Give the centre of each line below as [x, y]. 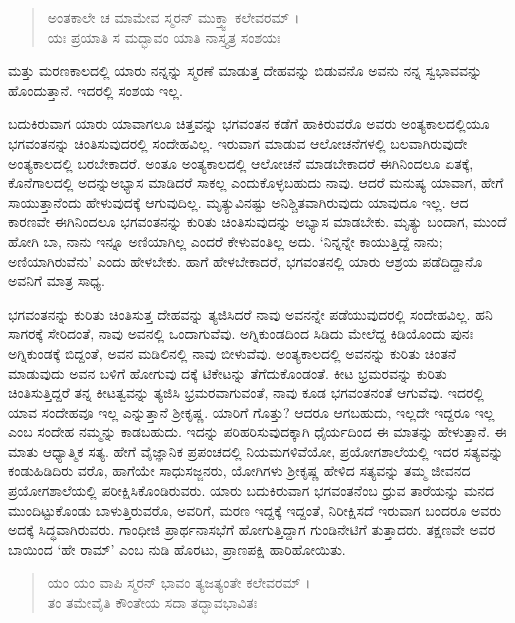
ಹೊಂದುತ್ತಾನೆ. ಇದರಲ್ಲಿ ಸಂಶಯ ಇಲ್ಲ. [95, 89]
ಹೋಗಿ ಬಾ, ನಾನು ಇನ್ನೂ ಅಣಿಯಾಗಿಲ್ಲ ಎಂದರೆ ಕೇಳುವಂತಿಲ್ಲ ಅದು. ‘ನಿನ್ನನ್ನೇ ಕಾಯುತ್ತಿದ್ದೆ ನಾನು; [225, 240]
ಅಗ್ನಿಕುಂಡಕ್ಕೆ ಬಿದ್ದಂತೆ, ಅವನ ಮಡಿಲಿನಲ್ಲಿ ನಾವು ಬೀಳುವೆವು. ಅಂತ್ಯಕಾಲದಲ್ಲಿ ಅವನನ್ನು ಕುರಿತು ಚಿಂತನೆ [232, 352]
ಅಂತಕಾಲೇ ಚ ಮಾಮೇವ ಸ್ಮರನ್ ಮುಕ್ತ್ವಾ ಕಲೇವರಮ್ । [173, 17]
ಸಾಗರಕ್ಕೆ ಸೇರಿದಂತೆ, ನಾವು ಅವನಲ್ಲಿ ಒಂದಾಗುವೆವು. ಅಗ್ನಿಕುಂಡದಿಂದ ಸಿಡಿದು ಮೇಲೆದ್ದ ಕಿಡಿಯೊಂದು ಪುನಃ [241, 333]
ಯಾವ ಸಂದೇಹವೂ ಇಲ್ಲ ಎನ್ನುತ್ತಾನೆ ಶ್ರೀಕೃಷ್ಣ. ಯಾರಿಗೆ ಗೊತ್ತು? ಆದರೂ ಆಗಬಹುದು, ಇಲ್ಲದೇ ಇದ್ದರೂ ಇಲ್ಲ [251, 411]
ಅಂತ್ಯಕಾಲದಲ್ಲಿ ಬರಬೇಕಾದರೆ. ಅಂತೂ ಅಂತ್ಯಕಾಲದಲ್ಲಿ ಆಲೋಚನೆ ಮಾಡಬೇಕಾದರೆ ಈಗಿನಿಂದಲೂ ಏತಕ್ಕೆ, [241, 162]
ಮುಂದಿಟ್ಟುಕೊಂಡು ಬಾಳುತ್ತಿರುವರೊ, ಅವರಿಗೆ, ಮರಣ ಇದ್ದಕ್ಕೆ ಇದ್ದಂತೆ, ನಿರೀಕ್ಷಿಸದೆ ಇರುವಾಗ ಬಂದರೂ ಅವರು [255, 509]
